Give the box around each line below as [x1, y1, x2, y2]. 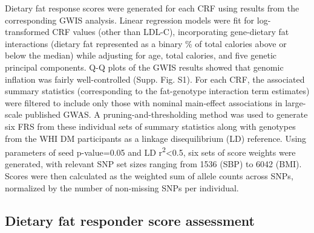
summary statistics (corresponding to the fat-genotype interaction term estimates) [5, 85, 310, 97]
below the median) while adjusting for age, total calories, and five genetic [5, 49, 277, 62]
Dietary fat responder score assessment [5, 211, 255, 229]
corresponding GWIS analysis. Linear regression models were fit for [5, 13, 255, 26]
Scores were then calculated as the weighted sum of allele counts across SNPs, [5, 169, 293, 182]
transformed [5, 25, 50, 38]
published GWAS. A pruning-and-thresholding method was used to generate [25, 108, 308, 121]
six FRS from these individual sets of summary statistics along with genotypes [5, 120, 296, 132]
